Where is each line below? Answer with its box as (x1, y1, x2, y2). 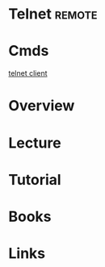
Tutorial (8, 170, 62, 189)
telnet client (8, 69, 48, 78)
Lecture (8, 134, 62, 152)
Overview (8, 97, 75, 115)
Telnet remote (8, 5, 98, 23)
